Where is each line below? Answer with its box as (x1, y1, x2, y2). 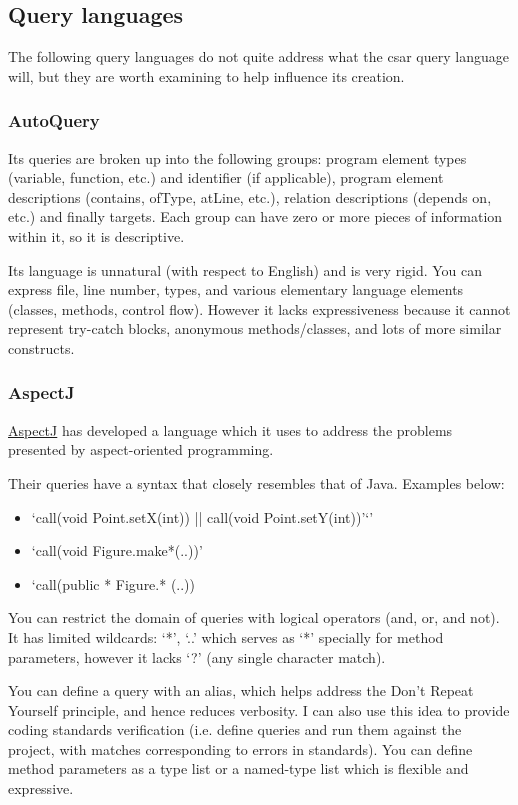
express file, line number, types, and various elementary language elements (8, 279, 464, 300)
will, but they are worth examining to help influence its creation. (8, 65, 405, 86)
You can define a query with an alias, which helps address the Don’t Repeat (8, 680, 474, 701)
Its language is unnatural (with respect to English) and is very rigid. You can (8, 259, 483, 280)
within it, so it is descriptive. (8, 225, 185, 246)
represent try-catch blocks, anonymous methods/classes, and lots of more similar (8, 318, 502, 339)
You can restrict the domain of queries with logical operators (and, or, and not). (8, 607, 500, 628)
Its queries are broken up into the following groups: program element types (8, 147, 467, 168)
